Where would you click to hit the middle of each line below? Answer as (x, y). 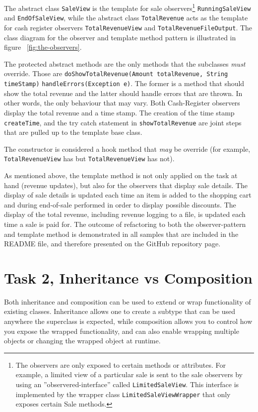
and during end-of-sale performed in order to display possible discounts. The (120, 204)
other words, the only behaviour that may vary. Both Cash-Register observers (122, 103)
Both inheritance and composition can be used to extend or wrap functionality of (128, 301)
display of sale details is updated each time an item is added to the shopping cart (128, 195)
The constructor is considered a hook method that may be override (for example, (127, 149)
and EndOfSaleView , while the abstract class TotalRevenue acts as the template (126, 18)
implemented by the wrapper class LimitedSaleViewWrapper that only (123, 394)
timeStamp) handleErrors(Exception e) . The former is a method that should (124, 83)
